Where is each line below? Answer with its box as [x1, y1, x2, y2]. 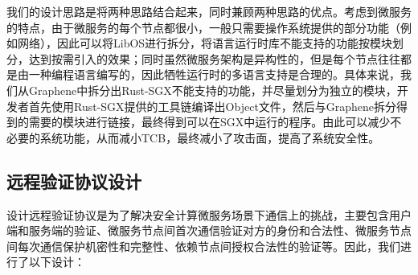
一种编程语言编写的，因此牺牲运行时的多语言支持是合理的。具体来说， [28, 66, 400, 83]
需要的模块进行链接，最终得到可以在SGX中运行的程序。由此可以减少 [28, 113, 391, 130]
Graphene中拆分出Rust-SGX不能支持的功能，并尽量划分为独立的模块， [28, 81, 397, 98]
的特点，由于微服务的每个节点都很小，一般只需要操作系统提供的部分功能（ [6, 18, 400, 35]
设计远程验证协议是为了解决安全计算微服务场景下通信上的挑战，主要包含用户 [6, 206, 412, 223]
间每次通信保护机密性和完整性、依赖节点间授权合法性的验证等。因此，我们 [6, 237, 400, 254]
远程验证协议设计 [6, 168, 141, 193]
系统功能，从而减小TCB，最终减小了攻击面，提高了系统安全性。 [39, 129, 380, 146]
